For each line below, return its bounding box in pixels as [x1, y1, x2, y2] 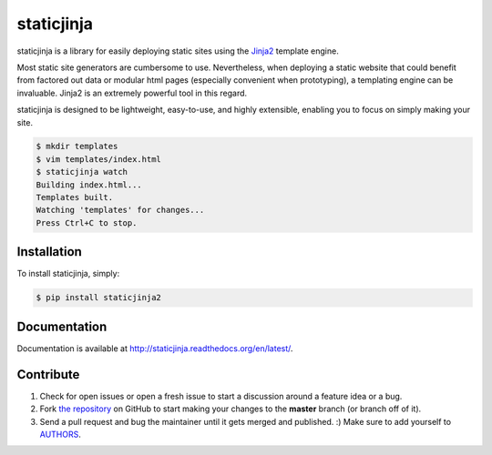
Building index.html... [36, 179, 143, 190]
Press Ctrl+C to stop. [36, 217, 138, 227]
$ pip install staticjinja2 [36, 292, 161, 303]
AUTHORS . [39, 429, 81, 440]
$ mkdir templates [36, 141, 118, 152]
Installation [16, 244, 82, 259]
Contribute [16, 367, 80, 382]
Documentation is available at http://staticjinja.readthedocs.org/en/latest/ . [16, 342, 293, 354]
